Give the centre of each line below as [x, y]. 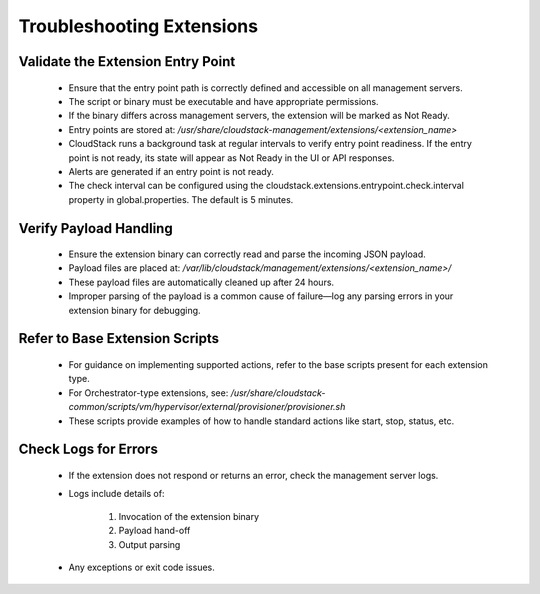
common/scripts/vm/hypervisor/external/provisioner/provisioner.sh [207, 407]
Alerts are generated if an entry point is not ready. [171, 171]
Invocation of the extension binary [189, 516]
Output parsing [149, 544]
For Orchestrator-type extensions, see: [148, 392]
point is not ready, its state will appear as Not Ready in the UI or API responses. [231, 157]
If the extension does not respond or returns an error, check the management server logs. [253, 476]
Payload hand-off [154, 531]
